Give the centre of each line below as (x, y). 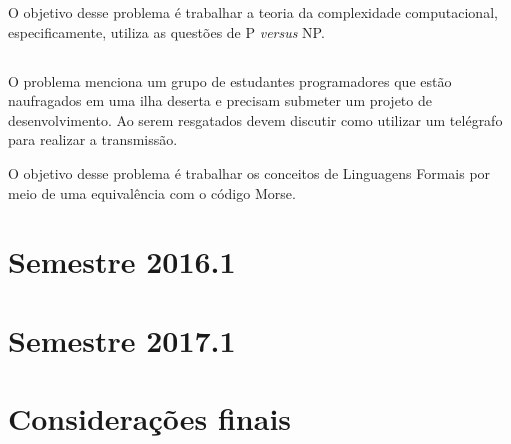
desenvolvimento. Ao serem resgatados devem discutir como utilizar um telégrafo (255, 119)
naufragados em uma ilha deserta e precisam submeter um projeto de (220, 100)
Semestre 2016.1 (122, 261)
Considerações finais (150, 418)
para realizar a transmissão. (93, 139)
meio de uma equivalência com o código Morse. (152, 192)
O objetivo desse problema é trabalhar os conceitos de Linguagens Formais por (249, 172)
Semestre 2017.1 (122, 339)
